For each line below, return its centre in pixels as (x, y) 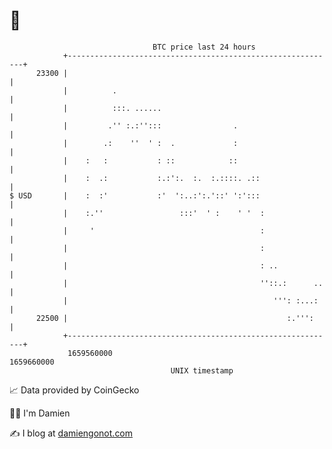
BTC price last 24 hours (204, 47)
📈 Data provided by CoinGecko (74, 390)
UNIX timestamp (202, 370)
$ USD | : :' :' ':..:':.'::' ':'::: (135, 195)
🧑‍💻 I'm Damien (40, 413)
